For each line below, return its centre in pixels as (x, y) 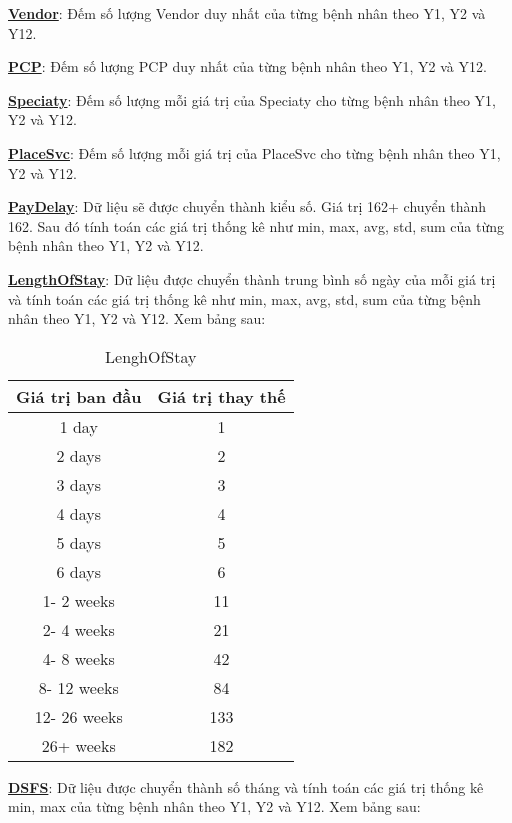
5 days (79, 542)
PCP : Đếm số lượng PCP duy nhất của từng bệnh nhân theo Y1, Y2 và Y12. (247, 66)
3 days (79, 484)
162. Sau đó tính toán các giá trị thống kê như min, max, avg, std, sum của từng (256, 225)
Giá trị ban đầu (79, 396)
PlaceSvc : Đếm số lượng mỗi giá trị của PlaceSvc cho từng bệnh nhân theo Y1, (254, 152)
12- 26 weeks (78, 716)
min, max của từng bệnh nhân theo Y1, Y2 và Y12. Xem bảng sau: (214, 806)
